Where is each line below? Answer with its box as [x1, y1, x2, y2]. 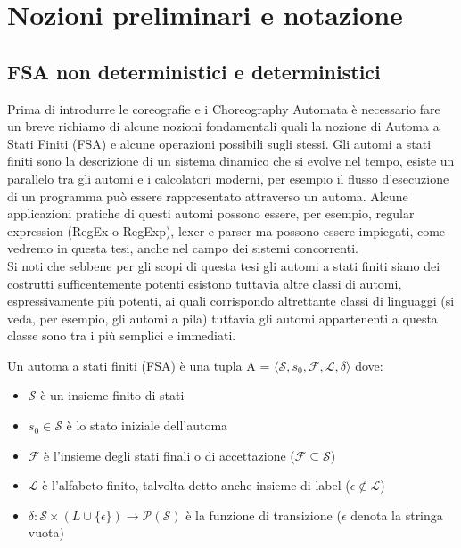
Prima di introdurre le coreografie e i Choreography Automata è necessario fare [7, 99, 440, 118]
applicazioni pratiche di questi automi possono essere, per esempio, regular [7, 204, 415, 223]
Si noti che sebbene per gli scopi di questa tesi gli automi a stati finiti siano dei [7, 256, 440, 274]
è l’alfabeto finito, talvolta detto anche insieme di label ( [42, 476, 350, 495]
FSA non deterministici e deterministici [7, 57, 381, 85]
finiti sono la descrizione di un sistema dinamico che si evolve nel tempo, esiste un [7, 151, 455, 170]
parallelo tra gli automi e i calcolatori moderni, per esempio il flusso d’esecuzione [7, 168, 449, 187]
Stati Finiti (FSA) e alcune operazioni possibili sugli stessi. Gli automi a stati [7, 134, 432, 152]
